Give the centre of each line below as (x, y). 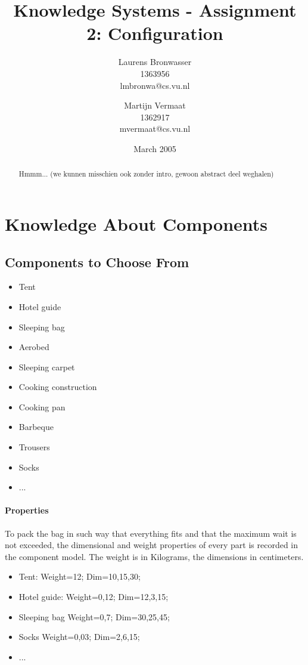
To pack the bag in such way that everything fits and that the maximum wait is (151, 533)
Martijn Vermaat (155, 105)
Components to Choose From (97, 262)
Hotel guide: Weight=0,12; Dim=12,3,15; (94, 597)
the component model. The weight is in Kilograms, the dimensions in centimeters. (154, 556)
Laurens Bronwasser (155, 62)
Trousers (34, 447)
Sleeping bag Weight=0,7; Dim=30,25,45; (94, 616)
